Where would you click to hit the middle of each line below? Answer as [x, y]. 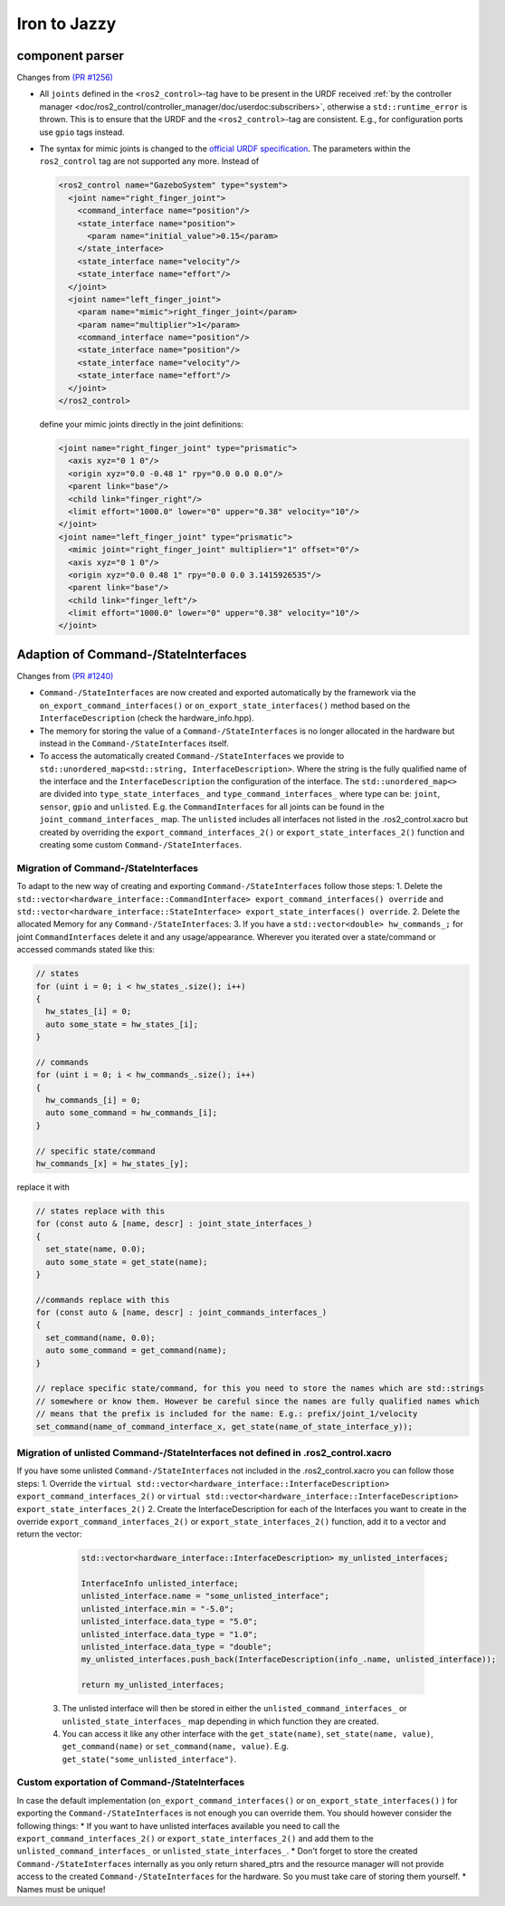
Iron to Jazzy [67, 24]
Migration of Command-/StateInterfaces [108, 867]
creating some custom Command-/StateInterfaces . [141, 845]
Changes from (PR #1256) [65, 78]
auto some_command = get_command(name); [136, 1350]
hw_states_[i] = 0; [89, 1011]
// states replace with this [100, 1211]
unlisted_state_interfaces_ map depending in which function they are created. [220, 1721]
